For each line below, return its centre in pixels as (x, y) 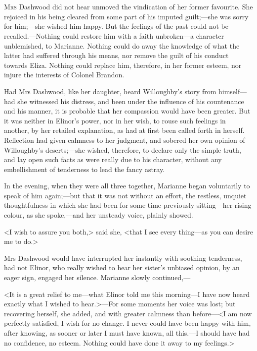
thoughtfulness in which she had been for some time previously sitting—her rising (128, 205)
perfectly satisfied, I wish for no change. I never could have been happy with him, (128, 323)
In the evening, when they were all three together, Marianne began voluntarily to (127, 186)
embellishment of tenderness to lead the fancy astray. (85, 169)
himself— (233, 91)
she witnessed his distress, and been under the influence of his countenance (131, 101)
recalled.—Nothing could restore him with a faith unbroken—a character (114, 35)
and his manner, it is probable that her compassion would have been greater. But (127, 111)
